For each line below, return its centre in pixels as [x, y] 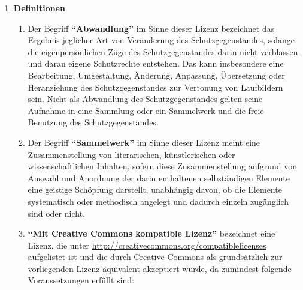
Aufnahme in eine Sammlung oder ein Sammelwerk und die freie [146, 110]
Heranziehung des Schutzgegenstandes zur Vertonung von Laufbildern [155, 87]
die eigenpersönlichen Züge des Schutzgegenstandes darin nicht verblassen [163, 51]
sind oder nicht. [57, 213]
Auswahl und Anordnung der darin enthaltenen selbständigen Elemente [159, 177]
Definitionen [39, 8]
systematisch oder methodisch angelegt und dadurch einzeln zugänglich [158, 201]
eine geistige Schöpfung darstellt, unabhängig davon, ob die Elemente [155, 189]
